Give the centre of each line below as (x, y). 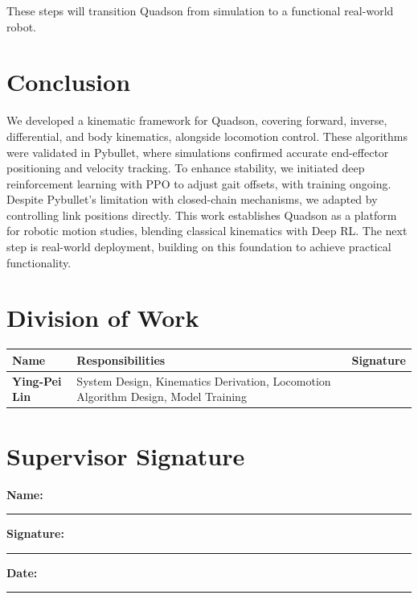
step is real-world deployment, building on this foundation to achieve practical (199, 247)
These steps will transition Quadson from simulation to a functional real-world (200, 10)
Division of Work (103, 318)
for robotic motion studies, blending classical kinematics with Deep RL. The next (207, 231)
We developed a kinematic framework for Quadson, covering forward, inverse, (197, 120)
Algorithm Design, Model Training (162, 397)
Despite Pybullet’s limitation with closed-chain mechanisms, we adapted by (192, 199)
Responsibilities (121, 359)
